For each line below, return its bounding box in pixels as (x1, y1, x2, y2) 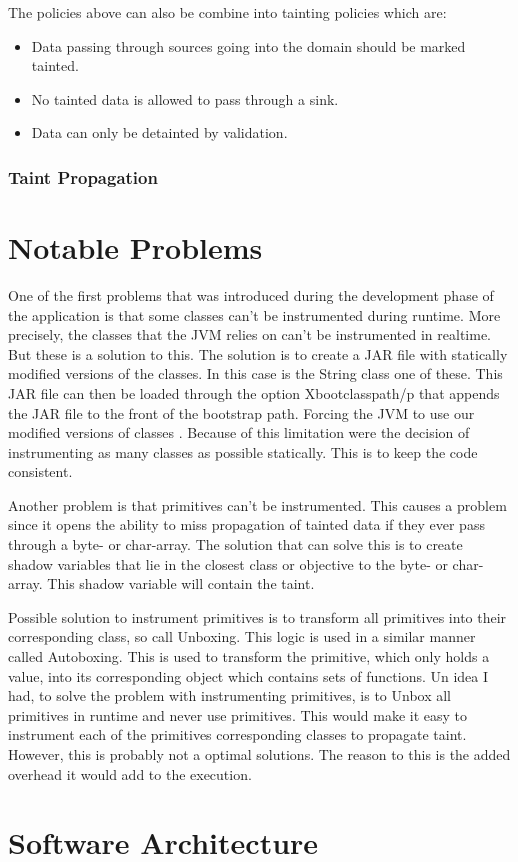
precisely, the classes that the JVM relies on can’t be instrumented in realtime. (8, 324, 491, 345)
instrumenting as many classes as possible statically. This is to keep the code (8, 441, 478, 462)
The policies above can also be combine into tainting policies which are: (8, 2, 447, 22)
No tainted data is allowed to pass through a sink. (31, 88, 339, 109)
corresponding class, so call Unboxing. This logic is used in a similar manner (8, 626, 476, 647)
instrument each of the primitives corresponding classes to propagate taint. (8, 724, 467, 745)
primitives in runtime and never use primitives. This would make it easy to (8, 704, 468, 725)
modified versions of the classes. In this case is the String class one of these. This (8, 363, 503, 384)
